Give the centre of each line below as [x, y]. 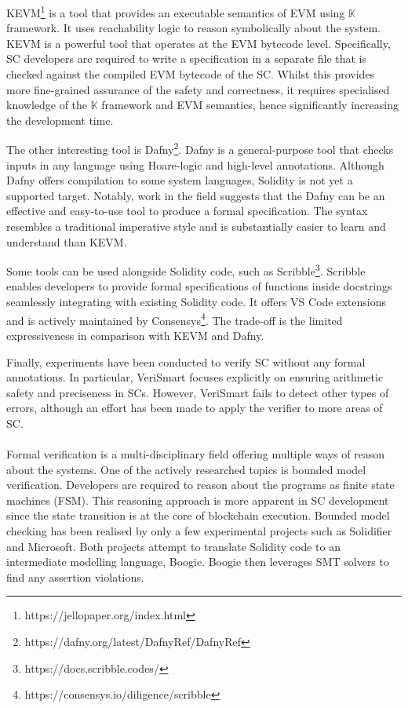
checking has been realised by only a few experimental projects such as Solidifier [199, 531]
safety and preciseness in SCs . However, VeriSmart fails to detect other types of [198, 392]
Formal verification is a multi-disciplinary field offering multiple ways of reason [196, 454]
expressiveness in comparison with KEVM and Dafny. [135, 335]
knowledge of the [47, 105]
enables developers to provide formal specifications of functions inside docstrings [199, 286]
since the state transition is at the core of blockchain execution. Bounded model [198, 515]
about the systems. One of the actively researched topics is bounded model [186, 469]
